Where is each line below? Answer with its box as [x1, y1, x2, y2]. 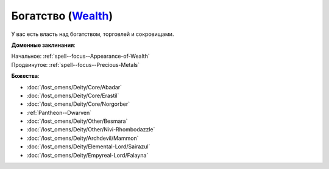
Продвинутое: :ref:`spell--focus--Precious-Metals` [11, 61, 140, 68]
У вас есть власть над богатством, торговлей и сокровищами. [11, 30, 174, 38]
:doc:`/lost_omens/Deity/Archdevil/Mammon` [26, 134, 139, 142]
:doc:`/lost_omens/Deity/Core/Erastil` [26, 92, 119, 99]
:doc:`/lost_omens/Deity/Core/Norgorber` [26, 100, 130, 108]
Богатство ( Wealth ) [11, 9, 113, 22]
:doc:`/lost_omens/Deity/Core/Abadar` [26, 83, 122, 91]
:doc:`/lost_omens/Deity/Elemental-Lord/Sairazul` [26, 143, 150, 150]
